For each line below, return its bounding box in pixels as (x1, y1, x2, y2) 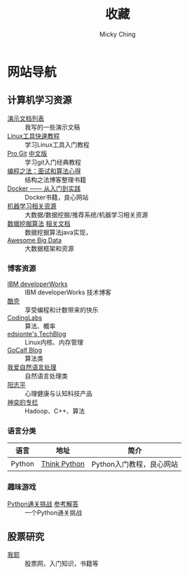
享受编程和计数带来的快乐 (24, 306, 99, 314)
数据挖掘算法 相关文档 (7, 219, 71, 228)
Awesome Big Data (7, 235, 62, 244)
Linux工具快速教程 (7, 131, 60, 140)
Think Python (41, 459, 85, 469)
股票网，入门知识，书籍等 (24, 559, 99, 568)
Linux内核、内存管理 (24, 338, 84, 347)
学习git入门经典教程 (24, 158, 82, 166)
